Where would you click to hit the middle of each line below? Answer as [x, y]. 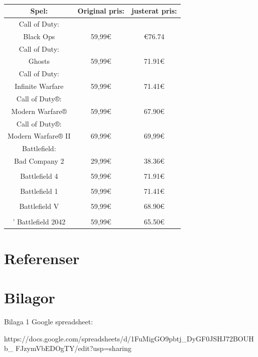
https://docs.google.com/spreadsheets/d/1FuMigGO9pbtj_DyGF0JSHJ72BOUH [129, 338]
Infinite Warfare [39, 86]
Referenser [42, 258]
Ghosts [39, 61]
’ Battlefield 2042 [39, 221]
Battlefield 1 [39, 191]
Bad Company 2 [39, 161]
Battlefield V [39, 206]
